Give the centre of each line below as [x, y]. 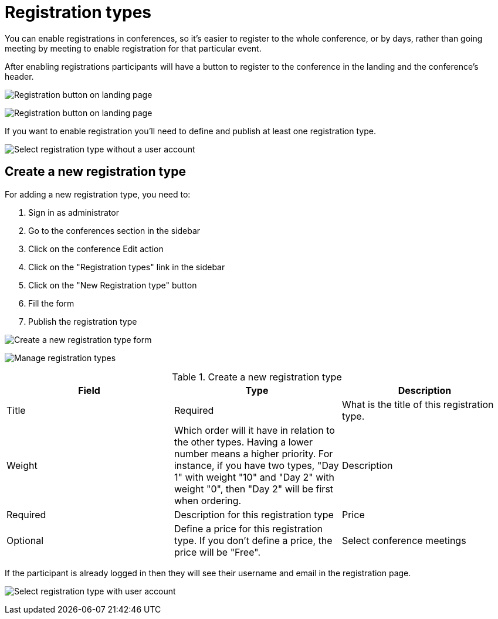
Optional [25, 540]
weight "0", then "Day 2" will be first [254, 489]
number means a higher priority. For [253, 453]
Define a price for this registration [248, 528]
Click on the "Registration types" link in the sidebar [127, 267]
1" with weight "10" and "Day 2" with [254, 477]
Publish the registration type [83, 321]
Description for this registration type [254, 514]
